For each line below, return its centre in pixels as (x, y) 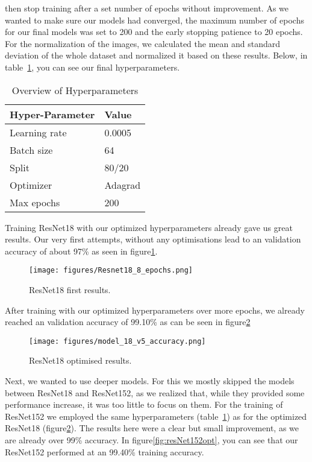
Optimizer (31, 185)
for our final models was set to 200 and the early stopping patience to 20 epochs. (154, 32)
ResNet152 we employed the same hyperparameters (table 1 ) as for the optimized (156, 416)
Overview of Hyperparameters (75, 90)
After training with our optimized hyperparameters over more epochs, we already (155, 310)
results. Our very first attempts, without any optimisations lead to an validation (153, 239)
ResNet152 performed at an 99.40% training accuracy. (105, 451)
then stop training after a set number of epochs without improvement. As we (147, 8)
